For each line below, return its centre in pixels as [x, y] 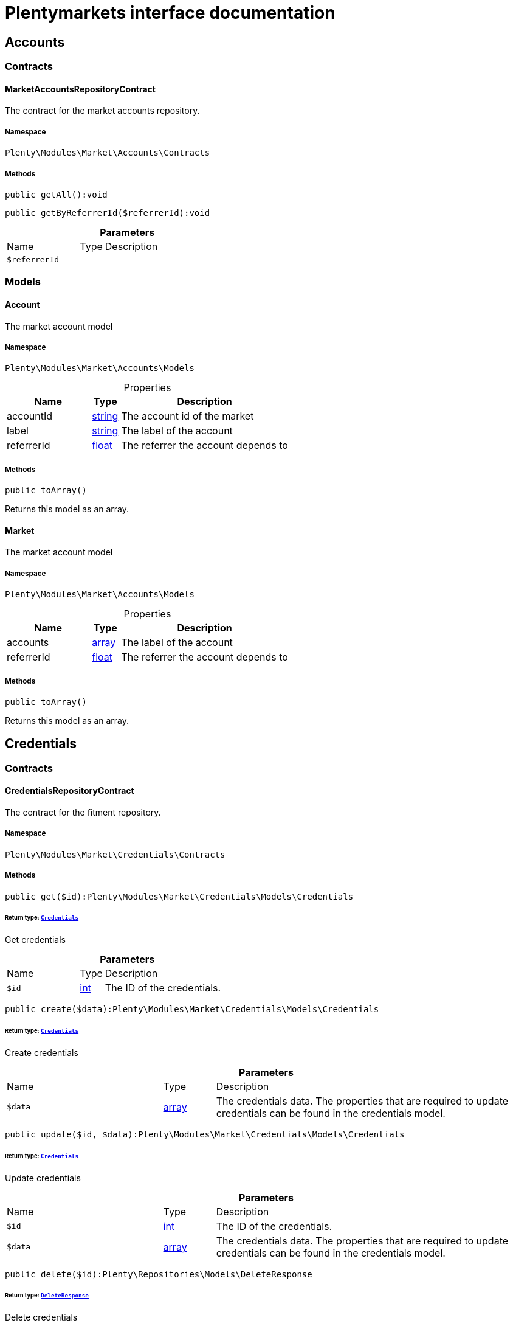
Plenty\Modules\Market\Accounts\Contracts [108, 153]
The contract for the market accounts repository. [102, 111]
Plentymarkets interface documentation [170, 13]
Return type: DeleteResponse [47, 1296]
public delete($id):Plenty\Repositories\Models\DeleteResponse [159, 1274]
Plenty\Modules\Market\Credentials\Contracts [115, 854]
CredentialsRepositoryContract [70, 791]
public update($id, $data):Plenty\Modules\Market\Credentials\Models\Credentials [205, 1134]
